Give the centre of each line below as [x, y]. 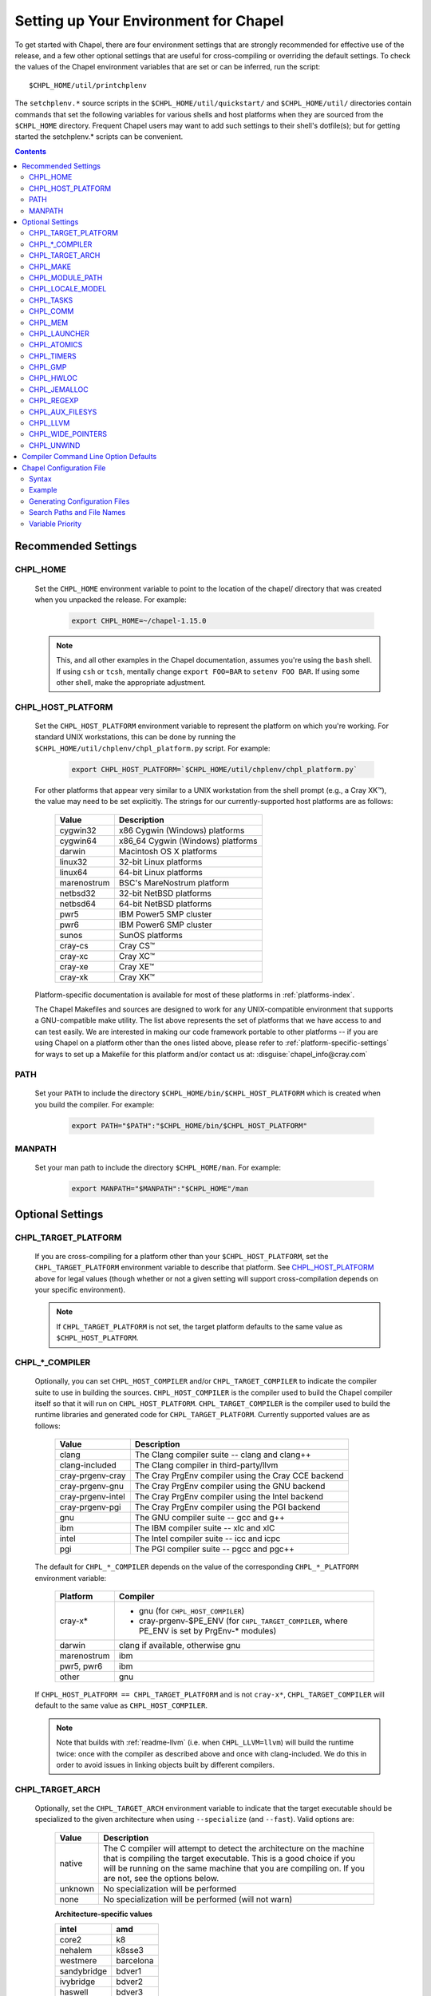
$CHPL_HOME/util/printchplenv [88, 85]
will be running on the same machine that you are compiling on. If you [234, 1868]
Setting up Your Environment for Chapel [149, 21]
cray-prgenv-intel [92, 1497]
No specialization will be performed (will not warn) [198, 1899]
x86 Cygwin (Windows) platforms [182, 830]
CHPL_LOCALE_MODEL [68, 289]
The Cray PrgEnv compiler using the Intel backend [229, 1497]
